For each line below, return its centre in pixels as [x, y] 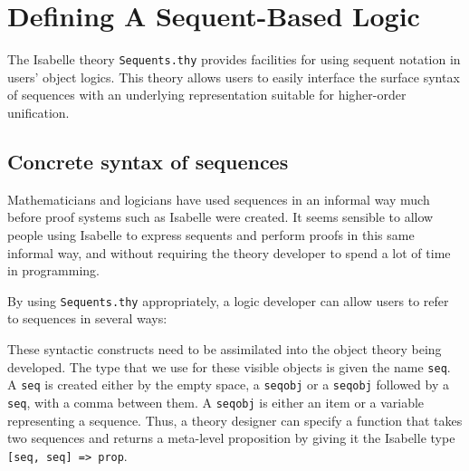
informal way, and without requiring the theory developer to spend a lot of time [229, 252]
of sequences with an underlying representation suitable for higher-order [207, 95]
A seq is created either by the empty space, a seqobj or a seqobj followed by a [228, 384]
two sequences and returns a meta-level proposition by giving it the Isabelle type [231, 438]
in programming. [53, 270]
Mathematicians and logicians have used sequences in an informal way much [219, 199]
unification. [38, 112]
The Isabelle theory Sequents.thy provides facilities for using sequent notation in [234, 59]
